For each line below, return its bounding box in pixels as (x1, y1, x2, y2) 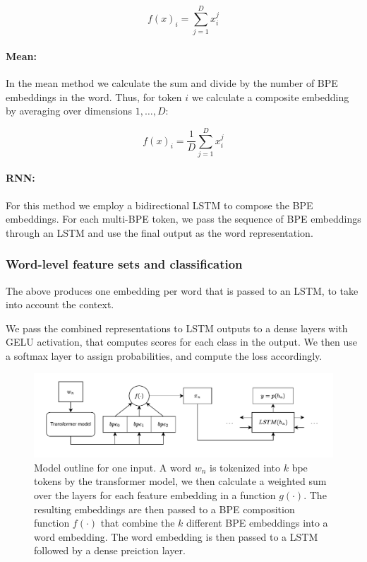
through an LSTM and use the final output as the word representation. (6, 225, 313, 240)
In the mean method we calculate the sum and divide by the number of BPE (6, 75, 338, 90)
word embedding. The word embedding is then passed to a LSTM (34, 529, 318, 544)
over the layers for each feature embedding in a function (34, 488, 276, 503)
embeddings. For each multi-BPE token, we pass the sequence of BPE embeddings (6, 211, 361, 226)
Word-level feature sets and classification (6, 255, 243, 273)
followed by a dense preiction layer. (34, 543, 186, 558)
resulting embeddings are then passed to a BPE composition (34, 501, 295, 516)
